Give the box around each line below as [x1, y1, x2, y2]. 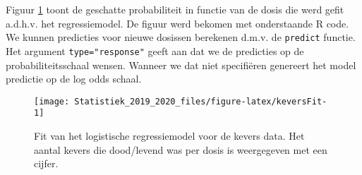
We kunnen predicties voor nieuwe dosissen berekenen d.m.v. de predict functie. [6, 30, 356, 44]
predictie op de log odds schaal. [6, 71, 142, 86]
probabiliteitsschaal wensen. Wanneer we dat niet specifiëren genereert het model [6, 57, 356, 72]
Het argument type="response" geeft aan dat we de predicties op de [6, 43, 304, 58]
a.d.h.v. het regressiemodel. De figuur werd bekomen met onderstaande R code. [6, 16, 349, 30]
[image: [34, 96, 70, 107]
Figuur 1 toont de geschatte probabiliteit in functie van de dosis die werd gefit [6, 2, 344, 16]
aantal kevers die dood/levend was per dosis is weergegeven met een [34, 142, 327, 157]
